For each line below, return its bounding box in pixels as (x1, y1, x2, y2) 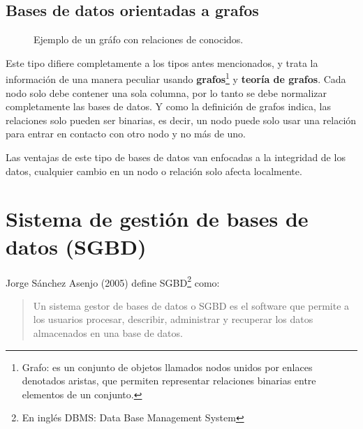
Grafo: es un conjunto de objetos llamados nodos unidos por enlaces (22, 359, 313, 374)
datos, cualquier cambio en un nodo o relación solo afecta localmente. (6, 163, 302, 178)
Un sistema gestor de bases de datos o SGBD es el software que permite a (33, 298, 350, 313)
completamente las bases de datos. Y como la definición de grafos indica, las (6, 99, 331, 114)
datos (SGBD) (6, 232, 147, 260)
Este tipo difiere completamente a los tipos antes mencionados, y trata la (6, 55, 318, 70)
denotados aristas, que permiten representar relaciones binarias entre (22, 373, 316, 388)
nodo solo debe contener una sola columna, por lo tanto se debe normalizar (6, 85, 327, 100)
